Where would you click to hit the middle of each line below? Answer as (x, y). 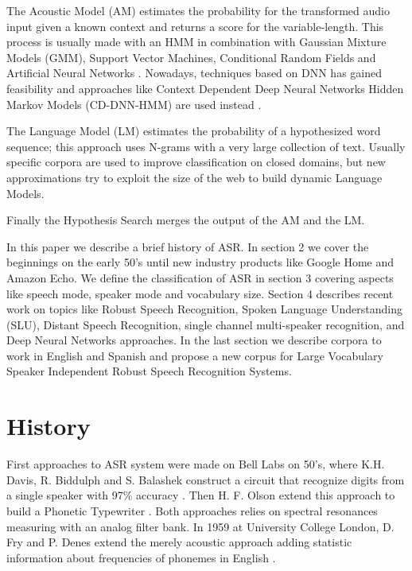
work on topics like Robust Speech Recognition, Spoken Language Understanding (204, 309)
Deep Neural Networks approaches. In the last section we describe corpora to (194, 340)
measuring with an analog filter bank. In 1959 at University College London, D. (200, 526)
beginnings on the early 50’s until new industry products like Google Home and (200, 262)
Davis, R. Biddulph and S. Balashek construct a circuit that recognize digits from (206, 479)
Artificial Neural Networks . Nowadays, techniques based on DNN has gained (194, 73)
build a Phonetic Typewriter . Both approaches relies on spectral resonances (192, 510)
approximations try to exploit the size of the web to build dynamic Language (194, 177)
